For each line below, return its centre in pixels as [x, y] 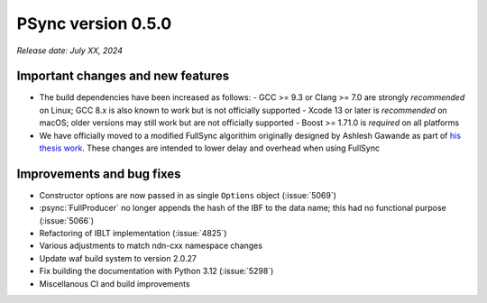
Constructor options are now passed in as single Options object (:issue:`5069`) [188, 195]
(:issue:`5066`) [67, 220]
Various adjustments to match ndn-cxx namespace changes [151, 246]
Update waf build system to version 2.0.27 [118, 258]
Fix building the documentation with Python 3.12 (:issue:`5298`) [156, 271]
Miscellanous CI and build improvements [115, 283]
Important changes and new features [123, 76]
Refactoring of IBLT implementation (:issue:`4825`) [133, 234]
